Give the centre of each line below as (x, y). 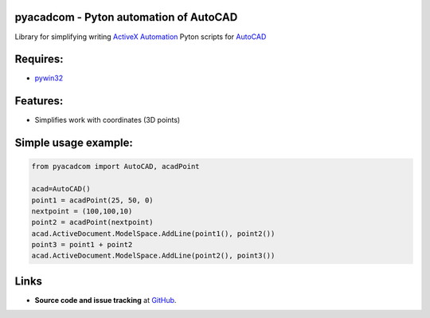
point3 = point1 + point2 (82, 245)
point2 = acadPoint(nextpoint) (93, 222)
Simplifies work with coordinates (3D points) (107, 120)
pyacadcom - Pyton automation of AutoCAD (126, 17)
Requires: (39, 59)
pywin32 (49, 78)
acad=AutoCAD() (61, 189)
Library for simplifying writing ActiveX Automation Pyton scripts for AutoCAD (141, 37)
